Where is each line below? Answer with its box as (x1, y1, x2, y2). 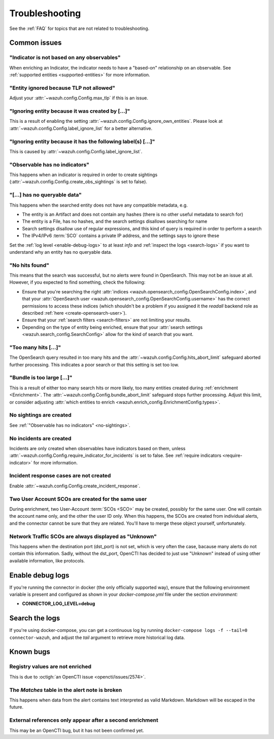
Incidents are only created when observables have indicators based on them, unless (9, 445, 186, 451)
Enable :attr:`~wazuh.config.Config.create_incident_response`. (9, 483, 141, 489)
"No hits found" (9, 261, 49, 268)
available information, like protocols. (9, 557, 85, 563)
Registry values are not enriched (9, 663, 91, 670)
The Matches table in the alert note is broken (9, 686, 122, 693)
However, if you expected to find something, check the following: (9, 279, 146, 285)
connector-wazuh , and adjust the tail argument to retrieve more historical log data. (9, 634, 185, 641)
